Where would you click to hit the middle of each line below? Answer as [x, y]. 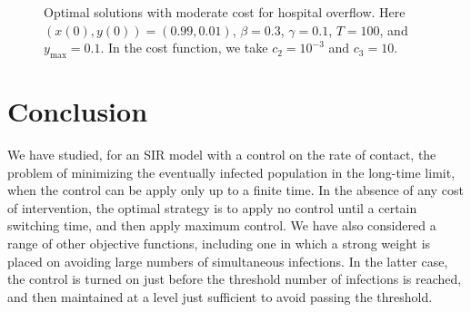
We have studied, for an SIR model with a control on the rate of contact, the [222, 155]
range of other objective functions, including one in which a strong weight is [219, 244]
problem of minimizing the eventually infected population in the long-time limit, [231, 172]
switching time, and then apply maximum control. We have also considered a [222, 225]
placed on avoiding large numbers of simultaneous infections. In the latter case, [228, 261]
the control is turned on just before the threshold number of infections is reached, [235, 279]
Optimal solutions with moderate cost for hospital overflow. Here [225, 12]
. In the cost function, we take [184, 48]
